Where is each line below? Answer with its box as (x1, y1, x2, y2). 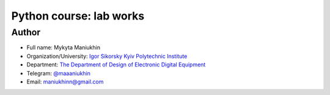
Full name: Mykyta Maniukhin (26, 44, 101, 51)
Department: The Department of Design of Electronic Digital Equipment (26, 61, 206, 68)
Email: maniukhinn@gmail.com (26, 78, 104, 85)
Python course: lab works (11, 9, 145, 23)
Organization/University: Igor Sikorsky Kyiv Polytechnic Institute (26, 52, 188, 60)
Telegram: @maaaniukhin (26, 69, 91, 77)
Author (11, 27, 41, 38)
